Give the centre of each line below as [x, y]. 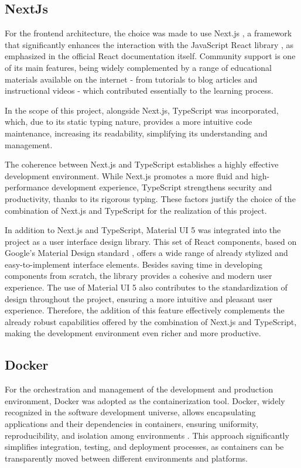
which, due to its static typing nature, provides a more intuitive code [129, 122]
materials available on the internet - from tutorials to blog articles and [131, 79]
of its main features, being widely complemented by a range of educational [138, 67]
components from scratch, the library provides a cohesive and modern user [138, 276]
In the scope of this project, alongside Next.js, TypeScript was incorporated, [142, 110]
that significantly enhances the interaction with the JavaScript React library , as [149, 44]
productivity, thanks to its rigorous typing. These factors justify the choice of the [150, 198]
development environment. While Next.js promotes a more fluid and [127, 175]
